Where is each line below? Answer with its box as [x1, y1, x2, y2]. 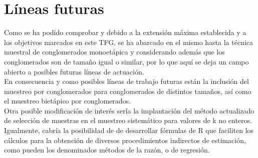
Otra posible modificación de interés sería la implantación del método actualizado [4, 105, 254, 115]
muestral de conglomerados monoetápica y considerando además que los [4, 46, 225, 57]
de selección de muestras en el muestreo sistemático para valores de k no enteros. [4, 115, 252, 125]
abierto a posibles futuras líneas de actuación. [4, 66, 144, 76]
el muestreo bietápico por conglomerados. [4, 95, 131, 106]
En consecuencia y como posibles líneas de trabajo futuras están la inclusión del [4, 76, 249, 86]
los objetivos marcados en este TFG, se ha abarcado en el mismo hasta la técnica [4, 36, 253, 47]
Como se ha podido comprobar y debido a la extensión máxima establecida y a [4, 27, 246, 37]
